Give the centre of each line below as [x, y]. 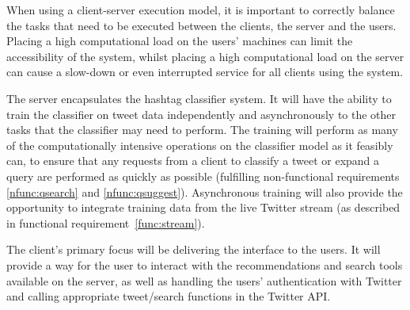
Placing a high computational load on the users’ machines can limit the [180, 41]
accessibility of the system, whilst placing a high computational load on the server [205, 56]
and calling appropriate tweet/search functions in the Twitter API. [169, 296]
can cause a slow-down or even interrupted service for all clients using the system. [205, 72]
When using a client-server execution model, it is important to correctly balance [201, 10]
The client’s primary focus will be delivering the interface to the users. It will [194, 249]
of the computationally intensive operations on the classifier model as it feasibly [200, 145]
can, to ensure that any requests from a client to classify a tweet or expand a [193, 161]
